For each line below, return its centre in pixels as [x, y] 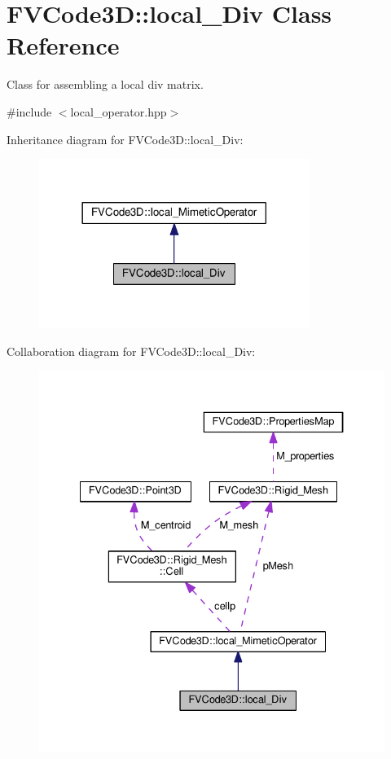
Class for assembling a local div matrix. [105, 84]
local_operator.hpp [119, 111]
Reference [63, 45]
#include [29, 111]
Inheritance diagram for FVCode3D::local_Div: [125, 139]
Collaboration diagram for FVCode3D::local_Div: [131, 351]
